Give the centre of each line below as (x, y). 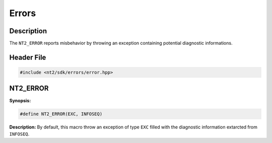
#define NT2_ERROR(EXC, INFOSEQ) (61, 114)
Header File (28, 57)
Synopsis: (20, 100)
